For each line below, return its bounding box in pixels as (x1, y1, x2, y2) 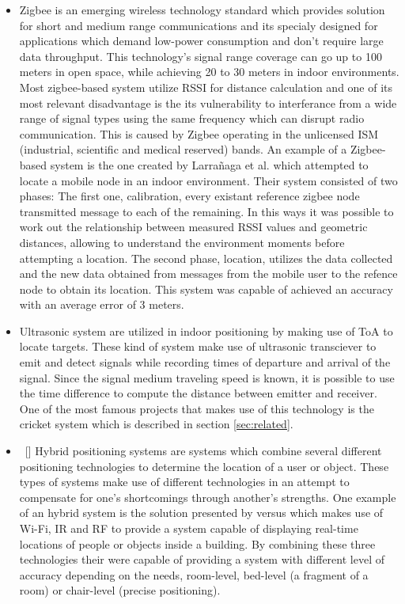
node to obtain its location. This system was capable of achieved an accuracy (19, 280, 393, 297)
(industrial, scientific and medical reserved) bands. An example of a (19, 141, 347, 158)
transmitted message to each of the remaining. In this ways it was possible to (19, 203, 394, 219)
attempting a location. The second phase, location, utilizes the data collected (19, 249, 393, 266)
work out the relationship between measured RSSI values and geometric (19, 218, 368, 235)
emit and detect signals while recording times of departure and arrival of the (19, 354, 391, 370)
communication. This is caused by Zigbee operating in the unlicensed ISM (19, 125, 379, 142)
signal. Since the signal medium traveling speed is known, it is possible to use (19, 369, 395, 386)
